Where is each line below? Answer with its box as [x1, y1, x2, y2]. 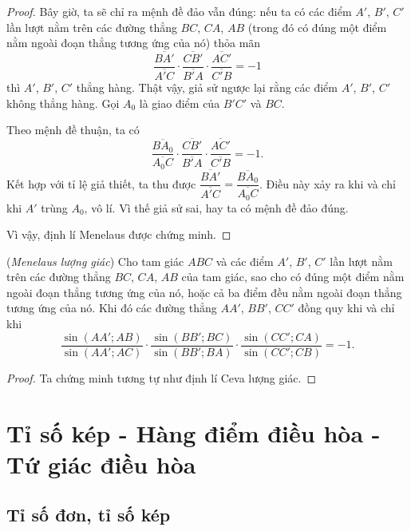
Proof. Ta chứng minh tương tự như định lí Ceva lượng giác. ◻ [6, 369, 317, 386]
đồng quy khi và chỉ [298, 299, 395, 316]
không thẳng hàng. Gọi [6, 94, 120, 111]
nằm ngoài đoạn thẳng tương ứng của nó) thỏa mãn [6, 34, 261, 51]
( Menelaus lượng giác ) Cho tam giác [6, 252, 184, 269]
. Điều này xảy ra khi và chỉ [259, 175, 396, 192]
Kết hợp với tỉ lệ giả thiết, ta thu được [6, 175, 196, 192]
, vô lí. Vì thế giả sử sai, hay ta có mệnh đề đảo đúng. [84, 199, 349, 216]
